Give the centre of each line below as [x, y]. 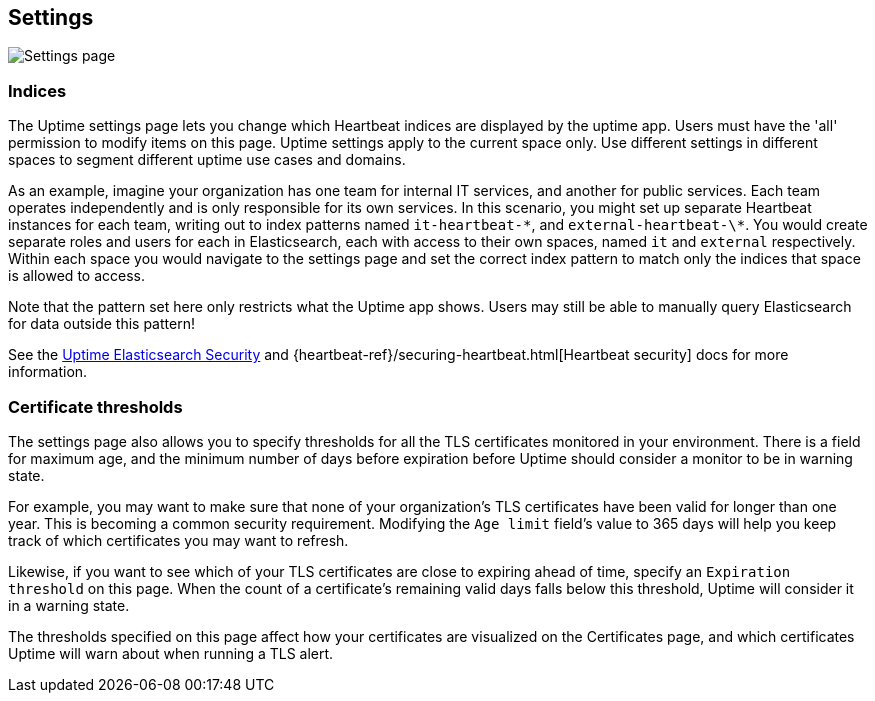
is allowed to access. [76, 276]
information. [48, 372]
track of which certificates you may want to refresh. [178, 540]
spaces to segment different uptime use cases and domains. [207, 160]
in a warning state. [69, 605]
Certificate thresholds [95, 406]
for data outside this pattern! [101, 324]
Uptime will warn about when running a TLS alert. [171, 653]
